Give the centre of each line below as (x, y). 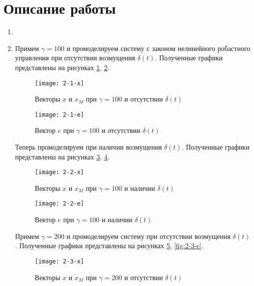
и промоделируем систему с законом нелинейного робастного (158, 48)
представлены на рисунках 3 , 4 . (62, 156)
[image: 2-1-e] (59, 115)
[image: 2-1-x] (59, 83)
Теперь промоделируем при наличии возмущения (88, 147)
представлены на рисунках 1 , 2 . (62, 67)
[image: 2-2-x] (59, 172)
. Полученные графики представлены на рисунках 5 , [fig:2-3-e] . (109, 246)
